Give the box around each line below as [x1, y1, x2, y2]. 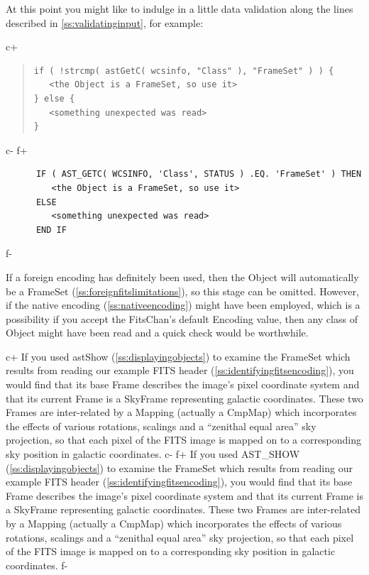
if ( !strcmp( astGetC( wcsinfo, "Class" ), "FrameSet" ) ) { [33, 65, 334, 76]
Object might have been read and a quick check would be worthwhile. [6, 325, 309, 340]
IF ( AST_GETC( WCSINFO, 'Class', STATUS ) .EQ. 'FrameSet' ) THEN [35, 169, 362, 180]
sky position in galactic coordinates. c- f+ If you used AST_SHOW [6, 447, 300, 461]
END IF [35, 224, 67, 235]
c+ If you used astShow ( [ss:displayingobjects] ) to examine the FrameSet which [6, 349, 351, 363]
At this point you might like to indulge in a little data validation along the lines [6, 1, 353, 16]
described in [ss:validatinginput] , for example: [6, 15, 204, 30]
